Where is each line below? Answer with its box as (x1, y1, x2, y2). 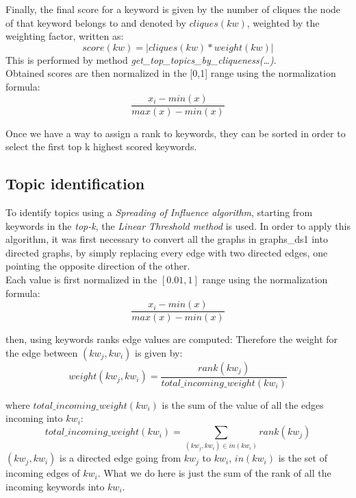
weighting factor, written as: (5, 29, 124, 43)
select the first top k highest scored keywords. (5, 139, 197, 154)
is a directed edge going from (60, 451, 181, 465)
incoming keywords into (5, 479, 105, 493)
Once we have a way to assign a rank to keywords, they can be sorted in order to (5, 126, 346, 140)
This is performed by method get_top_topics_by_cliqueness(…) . (5, 52, 277, 67)
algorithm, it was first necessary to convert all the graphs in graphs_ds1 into (5, 232, 328, 246)
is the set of (278, 451, 327, 465)
